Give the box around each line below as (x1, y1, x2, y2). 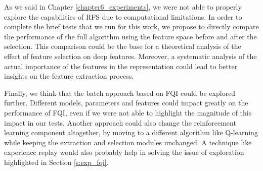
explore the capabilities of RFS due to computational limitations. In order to (4, 11, 242, 22)
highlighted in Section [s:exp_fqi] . (4, 156, 109, 167)
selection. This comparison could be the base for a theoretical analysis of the (4, 41, 241, 51)
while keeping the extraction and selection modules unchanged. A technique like (4, 137, 252, 147)
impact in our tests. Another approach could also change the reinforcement (4, 117, 236, 128)
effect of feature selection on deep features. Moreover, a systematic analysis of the (4, 50, 257, 61)
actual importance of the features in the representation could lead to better (4, 61, 238, 71)
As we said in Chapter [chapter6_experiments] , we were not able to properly (4, 2, 242, 12)
